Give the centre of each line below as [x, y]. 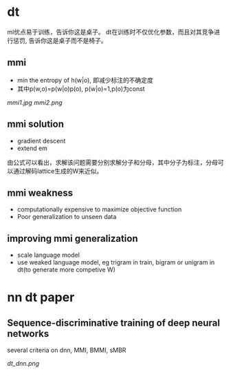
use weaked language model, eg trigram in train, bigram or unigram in [116, 262]
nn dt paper [41, 298]
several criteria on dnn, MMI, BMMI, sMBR [67, 350]
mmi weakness [40, 193]
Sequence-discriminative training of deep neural [113, 323]
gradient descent [41, 141]
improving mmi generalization [73, 238]
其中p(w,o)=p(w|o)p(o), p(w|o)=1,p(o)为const [81, 89]
